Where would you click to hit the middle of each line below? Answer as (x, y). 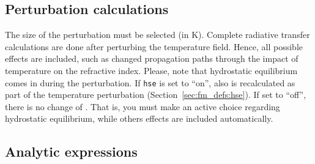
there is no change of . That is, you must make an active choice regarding (143, 106)
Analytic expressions (71, 151)
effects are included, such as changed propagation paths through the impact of (152, 58)
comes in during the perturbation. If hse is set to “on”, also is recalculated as (150, 82)
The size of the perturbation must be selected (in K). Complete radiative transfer (157, 35)
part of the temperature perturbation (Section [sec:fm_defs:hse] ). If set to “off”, (156, 95)
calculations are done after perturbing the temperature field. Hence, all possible (154, 46)
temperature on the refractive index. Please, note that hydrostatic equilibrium (151, 70)
